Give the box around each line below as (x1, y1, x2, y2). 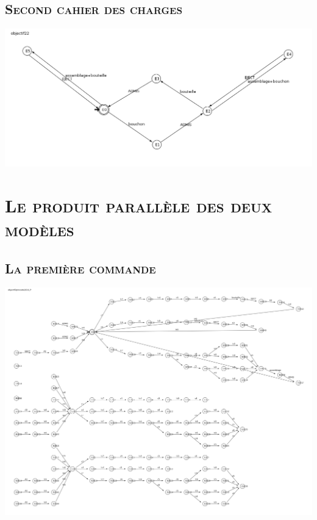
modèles (5, 217, 74, 242)
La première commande (5, 258, 156, 277)
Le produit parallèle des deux (5, 192, 272, 217)
